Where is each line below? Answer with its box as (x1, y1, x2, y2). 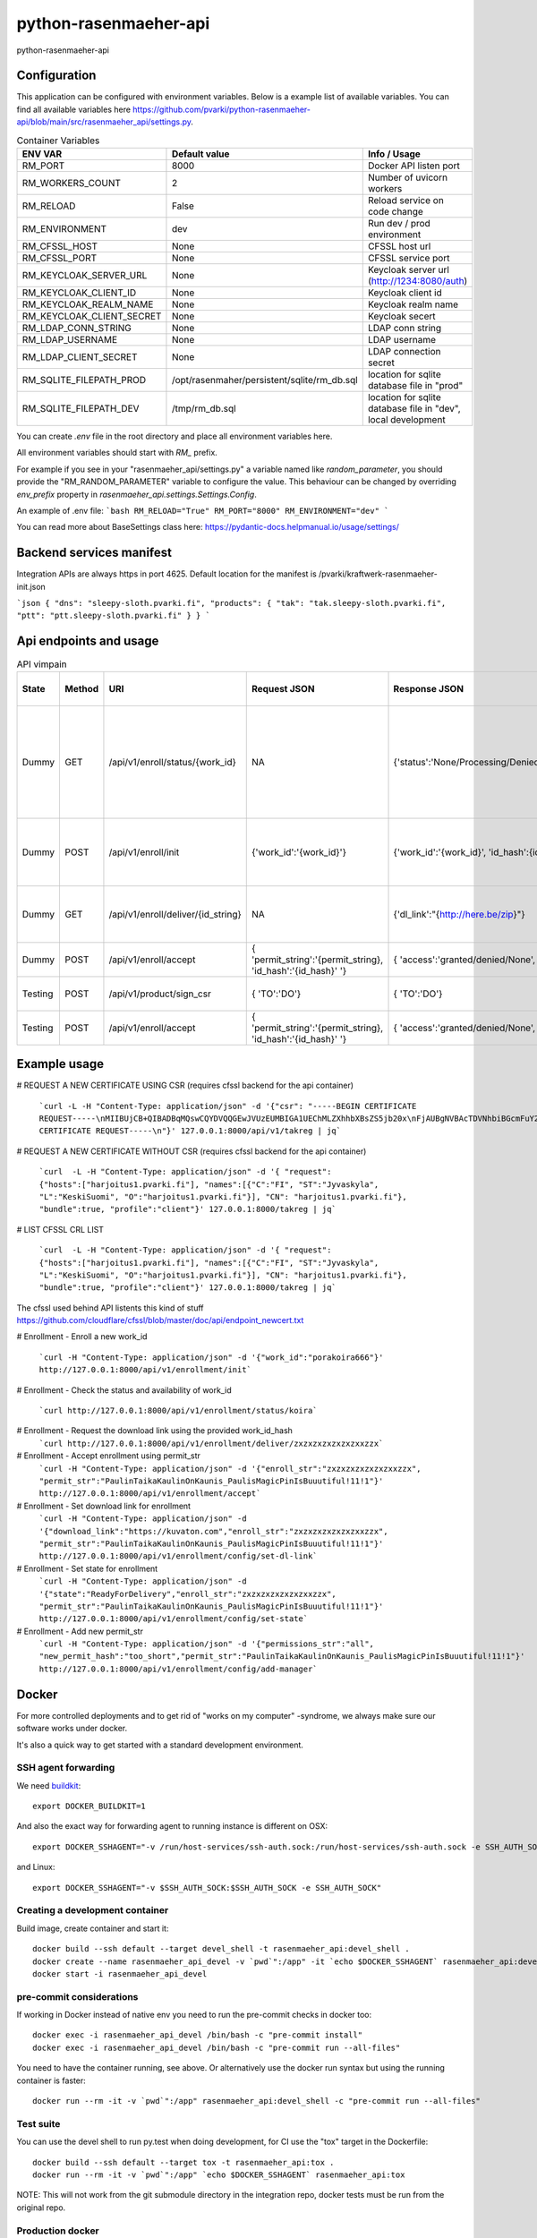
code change (367, 206, 424, 218)
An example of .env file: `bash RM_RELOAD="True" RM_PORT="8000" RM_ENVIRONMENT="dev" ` (16, 505, 389, 516)
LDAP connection (367, 346, 441, 357)
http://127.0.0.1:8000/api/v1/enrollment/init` (38, 1365, 252, 1375)
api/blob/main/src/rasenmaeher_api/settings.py (16, 116, 192, 127)
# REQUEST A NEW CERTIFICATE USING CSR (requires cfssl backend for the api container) (16, 1080, 354, 1091)
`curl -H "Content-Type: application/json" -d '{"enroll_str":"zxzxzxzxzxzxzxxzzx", (38, 1464, 422, 1473)
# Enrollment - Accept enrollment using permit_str (16, 1450, 201, 1461)
